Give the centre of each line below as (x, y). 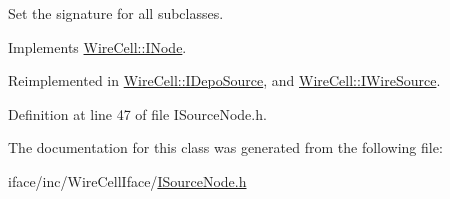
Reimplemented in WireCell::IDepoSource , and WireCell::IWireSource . (224, 80)
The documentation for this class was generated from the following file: (225, 147)
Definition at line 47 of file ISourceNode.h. (137, 113)
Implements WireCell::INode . (97, 46)
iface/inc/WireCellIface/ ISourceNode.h (127, 180)
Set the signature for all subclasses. (116, 13)
